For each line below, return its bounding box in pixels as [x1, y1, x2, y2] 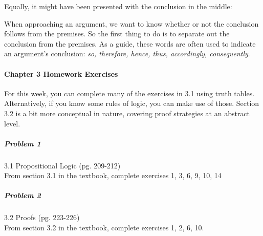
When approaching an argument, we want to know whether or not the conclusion [4, 18, 259, 29]
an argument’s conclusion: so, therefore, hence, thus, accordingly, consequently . [4, 48, 250, 59]
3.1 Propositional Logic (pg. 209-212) [4, 160, 121, 170]
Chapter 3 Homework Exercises [4, 68, 118, 79]
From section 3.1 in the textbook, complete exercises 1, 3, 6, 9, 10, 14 [4, 170, 222, 181]
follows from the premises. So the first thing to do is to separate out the [4, 28, 230, 39]
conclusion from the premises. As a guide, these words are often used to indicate [4, 38, 256, 49]
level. [4, 118, 20, 128]
